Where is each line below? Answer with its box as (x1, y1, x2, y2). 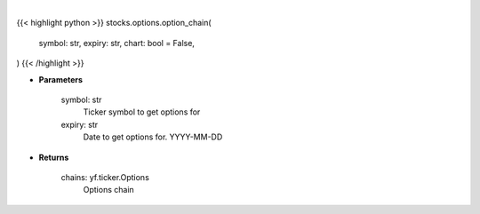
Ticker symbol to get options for (83, 107, 201, 117)
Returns (38, 152, 69, 162)
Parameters (38, 74, 84, 84)
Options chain (83, 185, 135, 195)
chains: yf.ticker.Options (60, 171, 150, 182)
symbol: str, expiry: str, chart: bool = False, (38, 37, 196, 48)
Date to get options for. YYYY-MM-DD (83, 131, 223, 142)
